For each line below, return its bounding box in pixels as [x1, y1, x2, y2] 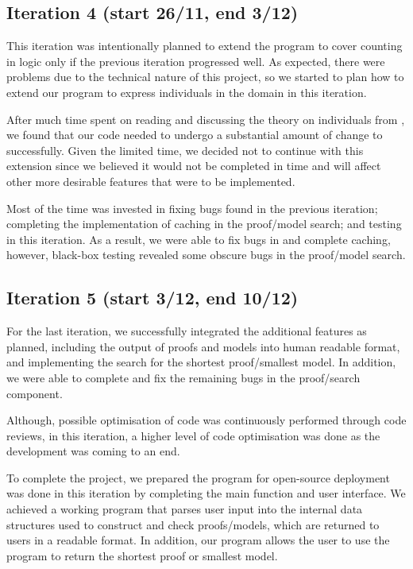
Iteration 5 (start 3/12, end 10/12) [6, 285, 299, 310]
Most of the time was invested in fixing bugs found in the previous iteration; [6, 199, 378, 216]
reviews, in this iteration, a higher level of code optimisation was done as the [6, 427, 380, 443]
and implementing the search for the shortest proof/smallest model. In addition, [6, 354, 396, 370]
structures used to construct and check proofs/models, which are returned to [6, 516, 380, 532]
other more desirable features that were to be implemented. [6, 172, 295, 189]
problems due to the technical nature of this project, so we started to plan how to [6, 68, 404, 85]
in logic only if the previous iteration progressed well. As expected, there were [6, 52, 385, 69]
